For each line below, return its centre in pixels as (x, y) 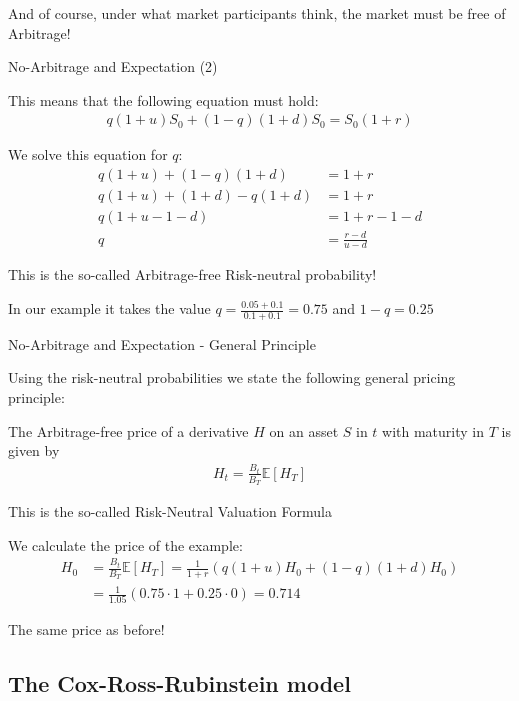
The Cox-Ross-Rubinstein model (179, 683)
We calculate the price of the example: (125, 544)
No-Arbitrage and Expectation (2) (113, 66)
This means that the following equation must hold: (163, 99)
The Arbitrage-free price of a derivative (128, 430)
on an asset (304, 430)
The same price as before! (86, 629)
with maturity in (433, 430)
